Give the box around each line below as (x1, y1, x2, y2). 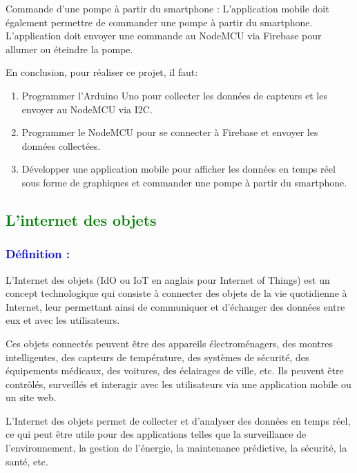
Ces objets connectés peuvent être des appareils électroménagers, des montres (6, 336, 333, 350)
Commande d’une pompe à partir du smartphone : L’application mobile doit (6, 1, 329, 15)
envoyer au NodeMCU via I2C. (21, 102, 153, 116)
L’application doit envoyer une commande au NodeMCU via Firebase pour (6, 28, 322, 43)
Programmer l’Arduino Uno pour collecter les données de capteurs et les (21, 88, 327, 102)
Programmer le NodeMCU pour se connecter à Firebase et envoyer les (21, 125, 318, 139)
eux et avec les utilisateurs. (6, 313, 120, 327)
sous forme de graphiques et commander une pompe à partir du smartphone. (21, 175, 347, 189)
